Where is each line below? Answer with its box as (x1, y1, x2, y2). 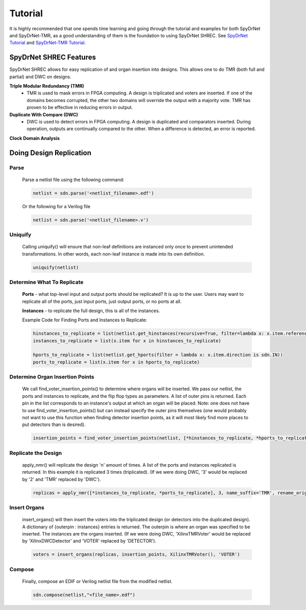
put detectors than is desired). (22, 421, 86, 428)
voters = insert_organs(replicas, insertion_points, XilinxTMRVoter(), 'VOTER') (33, 551, 240, 557)
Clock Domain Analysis (9, 135, 60, 141)
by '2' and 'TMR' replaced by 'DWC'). (22, 476, 101, 482)
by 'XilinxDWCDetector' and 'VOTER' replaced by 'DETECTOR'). (22, 538, 157, 544)
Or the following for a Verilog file (22, 203, 91, 209)
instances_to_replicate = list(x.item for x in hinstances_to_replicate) (33, 338, 221, 344)
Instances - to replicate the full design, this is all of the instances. (22, 308, 160, 314)
